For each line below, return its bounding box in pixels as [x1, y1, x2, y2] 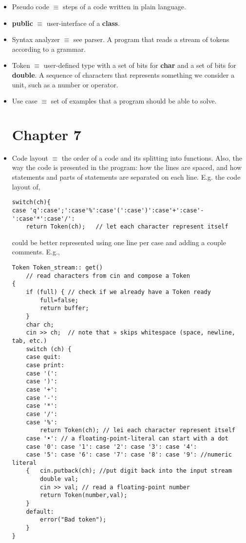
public [12, 18, 33, 28]
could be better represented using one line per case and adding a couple [12, 237, 226, 247]
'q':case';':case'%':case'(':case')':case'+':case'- [29, 207, 204, 214]
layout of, [12, 181, 40, 191]
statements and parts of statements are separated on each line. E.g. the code [12, 172, 241, 182]
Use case [12, 96, 38, 106]
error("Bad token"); [40, 516, 107, 523]
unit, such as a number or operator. [12, 79, 118, 89]
